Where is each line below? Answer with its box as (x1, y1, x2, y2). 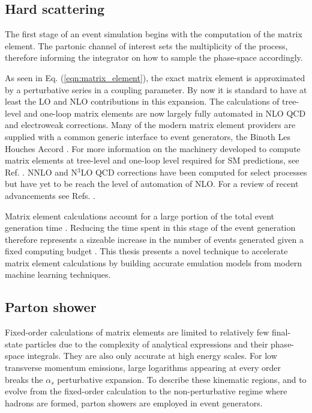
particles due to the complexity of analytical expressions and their (25, 337, 268, 350)
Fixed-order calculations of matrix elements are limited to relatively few (5, 326, 269, 338)
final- (272, 326, 291, 338)
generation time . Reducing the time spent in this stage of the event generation (5, 221, 296, 234)
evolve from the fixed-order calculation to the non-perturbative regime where (5, 385, 287, 397)
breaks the (5, 373, 43, 385)
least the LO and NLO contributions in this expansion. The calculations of (5, 95, 280, 108)
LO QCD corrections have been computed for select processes (80, 165, 307, 178)
